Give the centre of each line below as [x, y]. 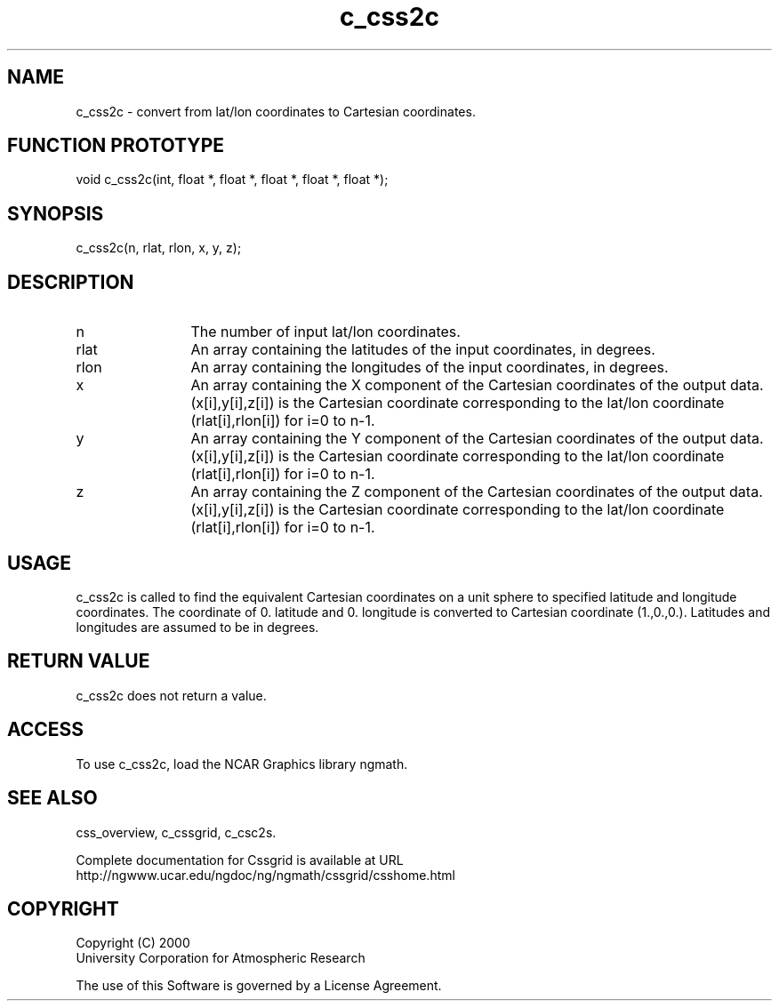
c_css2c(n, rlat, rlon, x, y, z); [159, 248]
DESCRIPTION [71, 282]
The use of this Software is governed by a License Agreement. [259, 986]
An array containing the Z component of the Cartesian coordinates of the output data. [477, 492]
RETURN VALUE [79, 661]
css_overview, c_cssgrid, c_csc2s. [176, 832]
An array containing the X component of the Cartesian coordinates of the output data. [477, 385]
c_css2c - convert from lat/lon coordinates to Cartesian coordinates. [276, 111]
